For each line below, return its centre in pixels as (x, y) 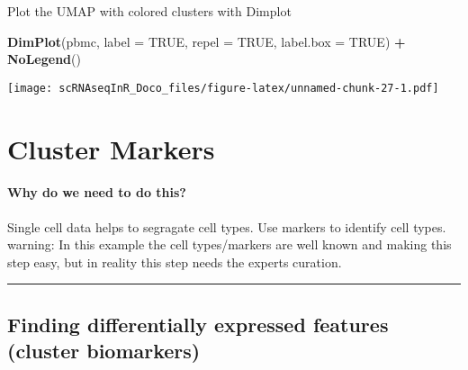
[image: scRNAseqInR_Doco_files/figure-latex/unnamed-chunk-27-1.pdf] (223, 88)
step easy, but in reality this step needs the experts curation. (175, 262)
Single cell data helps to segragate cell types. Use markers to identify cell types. (227, 226)
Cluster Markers (111, 148)
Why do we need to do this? (97, 192)
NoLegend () (44, 59)
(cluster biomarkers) (104, 351)
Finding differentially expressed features (198, 324)
